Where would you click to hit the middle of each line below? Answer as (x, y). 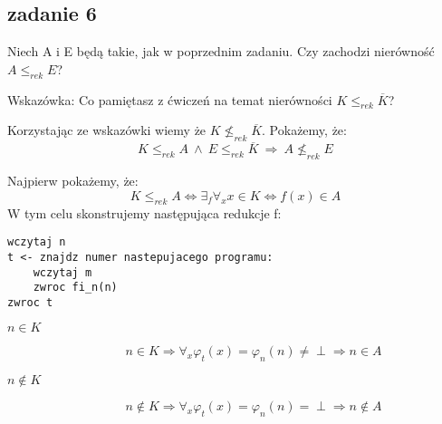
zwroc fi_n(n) (75, 288)
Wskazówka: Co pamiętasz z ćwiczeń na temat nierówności (170, 99)
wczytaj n (37, 242)
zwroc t (30, 302)
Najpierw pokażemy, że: (73, 181)
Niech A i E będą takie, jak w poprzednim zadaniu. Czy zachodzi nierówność (221, 51)
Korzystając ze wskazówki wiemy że (107, 130)
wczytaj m (62, 272)
